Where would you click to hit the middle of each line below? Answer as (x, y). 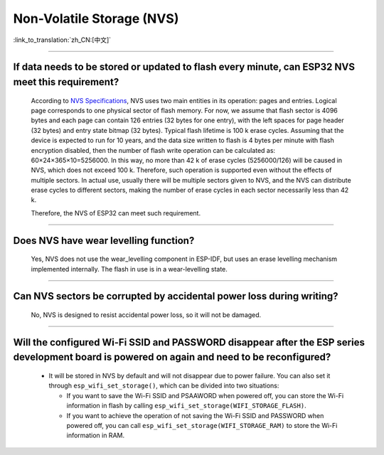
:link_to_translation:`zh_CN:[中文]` (62, 40)
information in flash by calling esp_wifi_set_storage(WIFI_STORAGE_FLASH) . (186, 406)
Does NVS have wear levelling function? (104, 241)
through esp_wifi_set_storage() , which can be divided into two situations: (164, 386)
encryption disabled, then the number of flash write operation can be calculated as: (153, 150)
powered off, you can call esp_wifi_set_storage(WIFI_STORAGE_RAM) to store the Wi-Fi (202, 425)
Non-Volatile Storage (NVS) (96, 18)
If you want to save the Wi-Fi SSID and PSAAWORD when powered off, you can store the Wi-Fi (205, 395)
